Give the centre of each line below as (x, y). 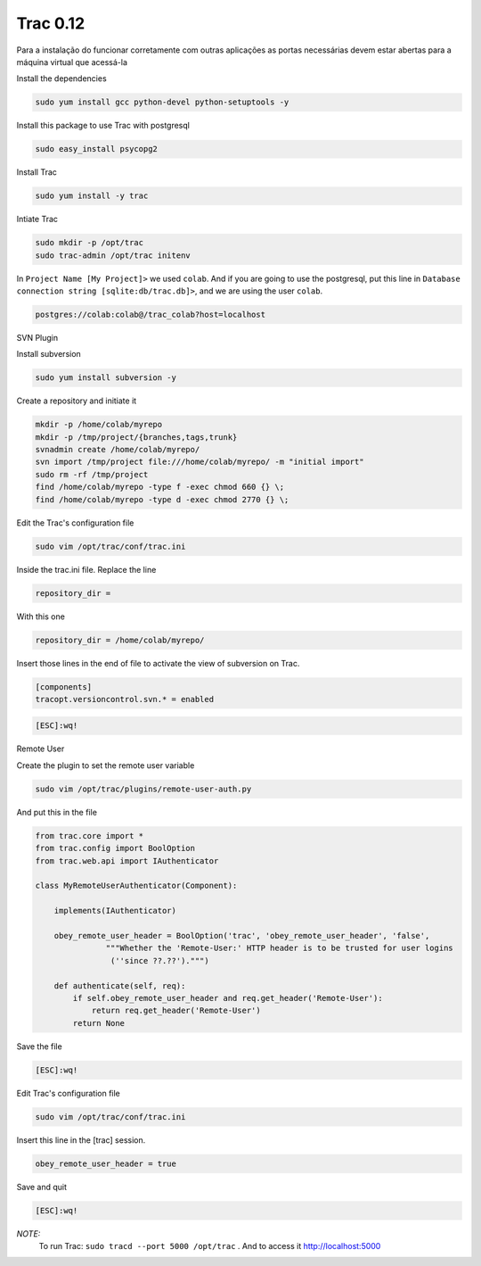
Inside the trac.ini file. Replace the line (86, 569)
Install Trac (37, 172)
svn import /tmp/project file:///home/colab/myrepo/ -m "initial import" (200, 462)
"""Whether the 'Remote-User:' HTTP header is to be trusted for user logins (279, 948)
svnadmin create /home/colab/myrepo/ (118, 450)
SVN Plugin (37, 337)
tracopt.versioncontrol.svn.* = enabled (124, 699)
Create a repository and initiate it (77, 401)
